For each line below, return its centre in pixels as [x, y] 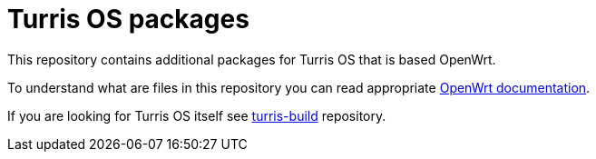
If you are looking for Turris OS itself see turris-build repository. [197, 115]
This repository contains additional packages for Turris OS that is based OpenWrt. [252, 59]
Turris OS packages [128, 19]
